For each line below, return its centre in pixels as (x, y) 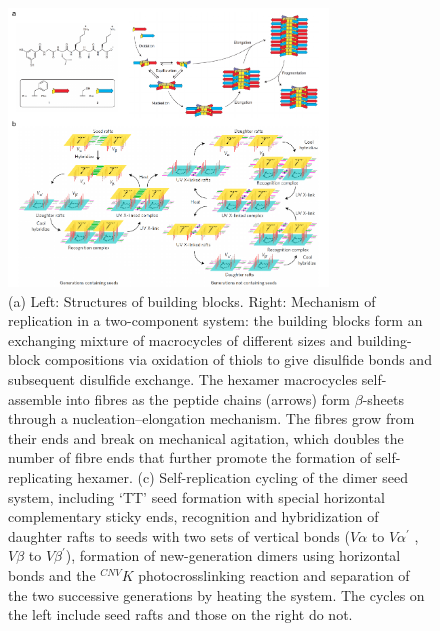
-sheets (383, 398)
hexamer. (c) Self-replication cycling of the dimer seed (243, 477)
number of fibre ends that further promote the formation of (190, 457)
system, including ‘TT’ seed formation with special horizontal (196, 496)
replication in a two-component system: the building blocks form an (215, 320)
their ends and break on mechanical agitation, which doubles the (206, 437)
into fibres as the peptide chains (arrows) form (208, 398)
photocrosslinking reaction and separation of (274, 575)
